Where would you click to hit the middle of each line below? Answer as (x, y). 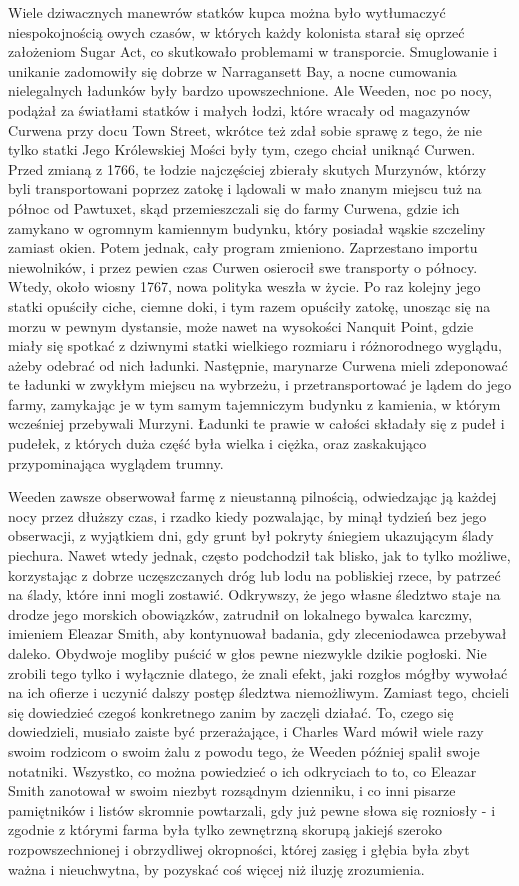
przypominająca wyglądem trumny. (116, 462)
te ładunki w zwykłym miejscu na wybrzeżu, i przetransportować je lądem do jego (260, 384)
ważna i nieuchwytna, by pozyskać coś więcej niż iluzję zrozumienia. (216, 868)
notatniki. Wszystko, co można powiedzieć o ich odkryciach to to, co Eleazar (242, 770)
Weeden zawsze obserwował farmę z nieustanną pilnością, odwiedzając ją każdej (252, 496)
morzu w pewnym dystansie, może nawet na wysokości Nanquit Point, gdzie (241, 325)
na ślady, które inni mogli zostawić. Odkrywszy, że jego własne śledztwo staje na (254, 594)
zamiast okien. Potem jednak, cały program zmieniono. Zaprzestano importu (243, 247)
